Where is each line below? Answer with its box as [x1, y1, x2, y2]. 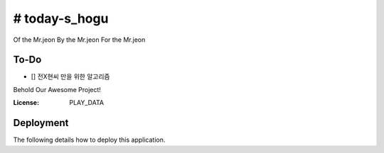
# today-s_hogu [13, 11, 109, 26]
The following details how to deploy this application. [13, 135, 166, 144]
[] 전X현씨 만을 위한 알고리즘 [31, 72, 110, 81]
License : [13, 98, 39, 107]
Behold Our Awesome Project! [13, 85, 101, 93]
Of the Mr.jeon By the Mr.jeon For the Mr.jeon [13, 35, 146, 44]
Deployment [13, 117, 69, 129]
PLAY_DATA [69, 98, 105, 107]
